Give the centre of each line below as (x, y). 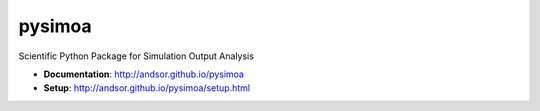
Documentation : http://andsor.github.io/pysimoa (144, 74)
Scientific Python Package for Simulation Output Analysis (136, 56)
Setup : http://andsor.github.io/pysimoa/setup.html (146, 88)
